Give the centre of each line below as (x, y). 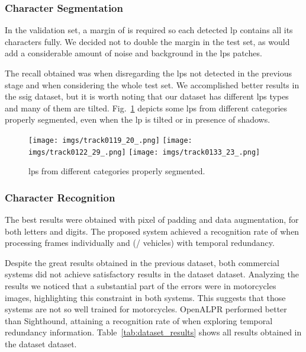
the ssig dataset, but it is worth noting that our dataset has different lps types (147, 96)
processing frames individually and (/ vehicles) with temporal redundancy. (140, 243)
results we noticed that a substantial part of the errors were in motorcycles (141, 286)
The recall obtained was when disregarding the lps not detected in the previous (149, 73)
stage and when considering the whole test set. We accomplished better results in (152, 84)
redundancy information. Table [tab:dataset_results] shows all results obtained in (153, 332)
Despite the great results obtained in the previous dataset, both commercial (142, 262)
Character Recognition (60, 197)
